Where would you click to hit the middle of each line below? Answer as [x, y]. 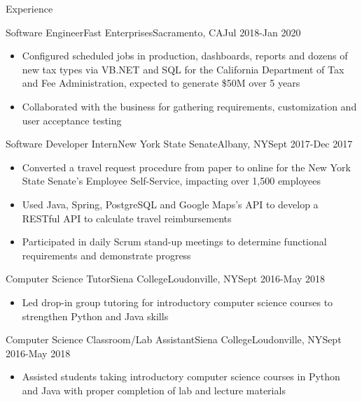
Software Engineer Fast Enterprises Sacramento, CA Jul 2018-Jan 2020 [153, 32]
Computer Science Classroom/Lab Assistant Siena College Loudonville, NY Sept [174, 339]
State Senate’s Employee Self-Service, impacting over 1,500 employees [172, 181]
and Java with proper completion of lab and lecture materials [154, 390]
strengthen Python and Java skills [95, 316]
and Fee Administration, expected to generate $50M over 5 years [161, 83]
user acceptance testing [72, 120]
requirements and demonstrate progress [106, 255]
